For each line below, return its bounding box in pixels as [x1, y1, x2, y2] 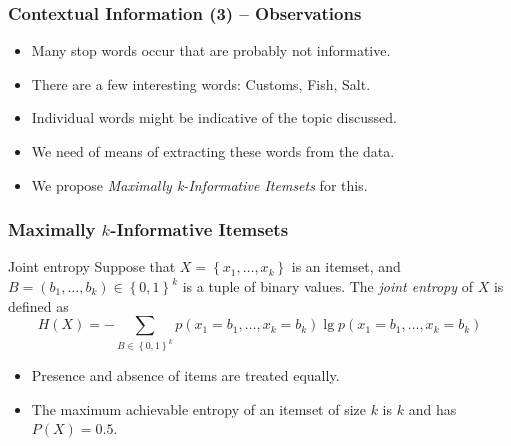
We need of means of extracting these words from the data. [31, 141, 395, 161]
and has [408, 398, 457, 419]
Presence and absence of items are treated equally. [31, 365, 340, 386]
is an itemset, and [291, 256, 401, 277]
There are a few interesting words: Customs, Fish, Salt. [31, 73, 371, 94]
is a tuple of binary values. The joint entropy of [182, 276, 473, 296]
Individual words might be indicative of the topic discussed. [31, 107, 397, 128]
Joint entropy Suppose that [8, 256, 176, 277]
